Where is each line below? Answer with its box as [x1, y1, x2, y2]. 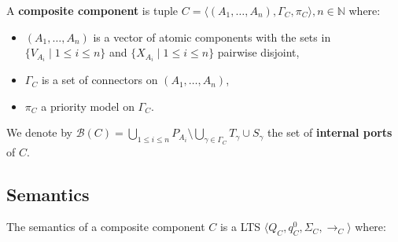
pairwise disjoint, [217, 44, 300, 60]
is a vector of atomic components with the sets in [93, 28, 331, 45]
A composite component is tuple [6, 2, 179, 18]
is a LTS [219, 218, 261, 235]
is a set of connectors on [41, 71, 158, 88]
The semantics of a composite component [6, 218, 205, 235]
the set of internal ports [267, 124, 392, 141]
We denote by [6, 124, 72, 141]
